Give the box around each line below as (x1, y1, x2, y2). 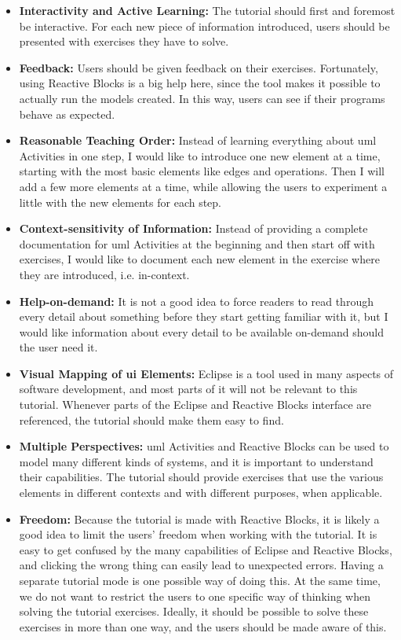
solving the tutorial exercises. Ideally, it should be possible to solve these (19, 603, 369, 620)
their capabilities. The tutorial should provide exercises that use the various (19, 469, 384, 485)
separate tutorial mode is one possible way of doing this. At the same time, (19, 572, 381, 588)
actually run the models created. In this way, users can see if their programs (19, 90, 385, 106)
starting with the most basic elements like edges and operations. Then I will (19, 163, 385, 179)
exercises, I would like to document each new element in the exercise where (19, 251, 380, 267)
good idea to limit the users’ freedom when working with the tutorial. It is (19, 526, 377, 543)
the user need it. (19, 339, 98, 355)
